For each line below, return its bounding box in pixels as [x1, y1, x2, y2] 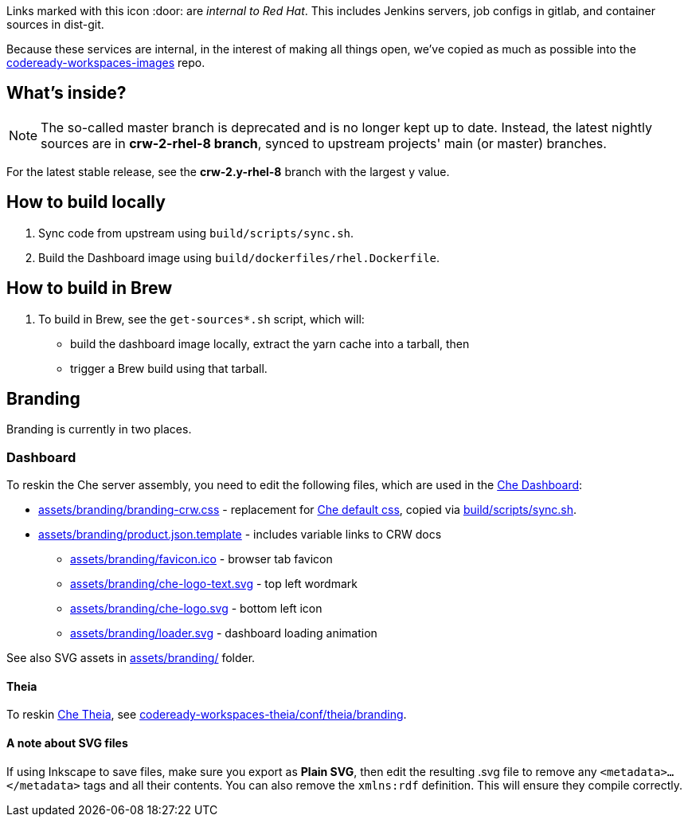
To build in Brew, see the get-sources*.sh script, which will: [38, 312, 365, 326]
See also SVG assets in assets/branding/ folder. [6, 651, 256, 665]
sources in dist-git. [6, 18, 104, 31]
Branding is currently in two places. [6, 422, 192, 437]
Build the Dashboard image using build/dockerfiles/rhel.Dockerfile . [38, 250, 440, 265]
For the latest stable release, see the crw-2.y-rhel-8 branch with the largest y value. [6, 164, 450, 178]
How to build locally [6, 192, 166, 213]
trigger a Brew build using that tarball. [70, 361, 268, 375]
